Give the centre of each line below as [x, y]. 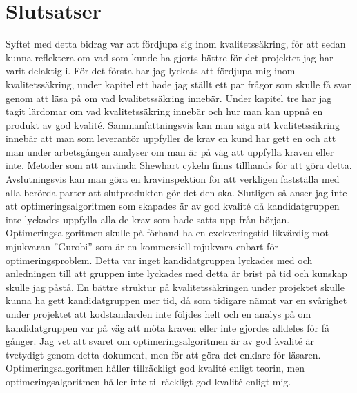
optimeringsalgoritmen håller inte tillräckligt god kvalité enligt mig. [148, 381]
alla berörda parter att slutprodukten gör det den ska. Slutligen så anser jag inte [176, 192]
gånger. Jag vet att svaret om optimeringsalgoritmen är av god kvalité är [160, 341]
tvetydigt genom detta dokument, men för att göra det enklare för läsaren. [163, 354]
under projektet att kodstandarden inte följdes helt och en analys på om [158, 314]
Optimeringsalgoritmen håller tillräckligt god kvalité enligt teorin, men [155, 368]
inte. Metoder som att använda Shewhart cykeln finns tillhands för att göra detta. [179, 165]
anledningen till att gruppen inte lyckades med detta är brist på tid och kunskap [176, 273]
